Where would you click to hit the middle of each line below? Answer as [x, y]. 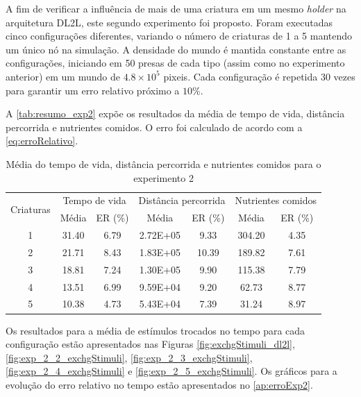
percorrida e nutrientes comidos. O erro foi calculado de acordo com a [154, 127]
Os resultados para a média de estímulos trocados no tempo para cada [156, 330]
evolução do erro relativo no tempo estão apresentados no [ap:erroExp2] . [159, 384]
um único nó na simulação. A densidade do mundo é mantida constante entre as [176, 49]
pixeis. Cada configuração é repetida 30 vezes [259, 76]
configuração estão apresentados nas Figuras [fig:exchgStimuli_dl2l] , [150, 344]
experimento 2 [163, 177]
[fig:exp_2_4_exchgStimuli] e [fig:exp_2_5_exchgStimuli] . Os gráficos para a [171, 371]
